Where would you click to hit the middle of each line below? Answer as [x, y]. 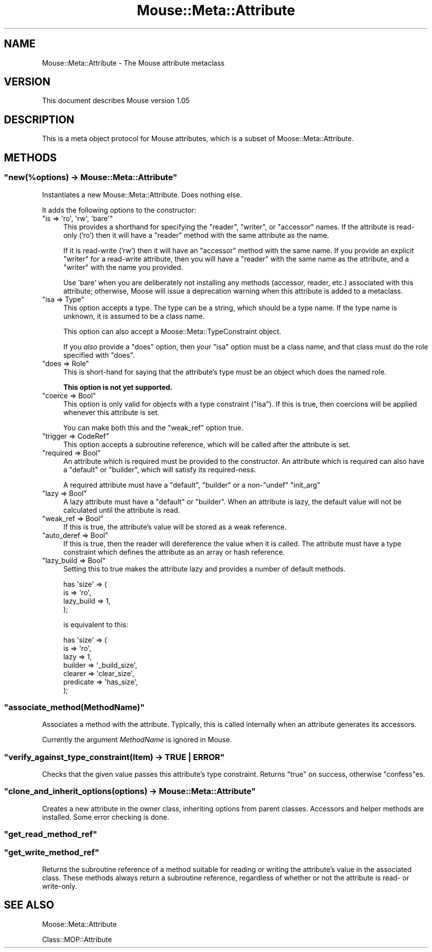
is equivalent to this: [96, 624]
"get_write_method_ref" [52, 852]
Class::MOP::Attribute [77, 939]
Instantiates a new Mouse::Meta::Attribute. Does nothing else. [142, 194]
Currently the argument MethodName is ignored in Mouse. [137, 740]
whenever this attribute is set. [111, 412]
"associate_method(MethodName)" [74, 707]
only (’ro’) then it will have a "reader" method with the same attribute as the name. [196, 235]
